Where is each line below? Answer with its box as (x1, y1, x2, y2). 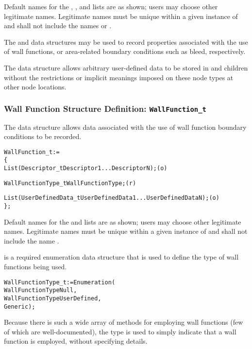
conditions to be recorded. (4, 131, 82, 141)
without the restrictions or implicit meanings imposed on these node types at (4, 72, 234, 82)
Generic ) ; (4, 303, 35, 310)
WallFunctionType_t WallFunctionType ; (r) (4, 179, 136, 187)
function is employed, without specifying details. (4, 336, 148, 346)
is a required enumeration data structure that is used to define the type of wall (4, 252, 239, 262)
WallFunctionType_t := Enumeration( (4, 279, 116, 286)
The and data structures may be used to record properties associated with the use (4, 36, 248, 47)
